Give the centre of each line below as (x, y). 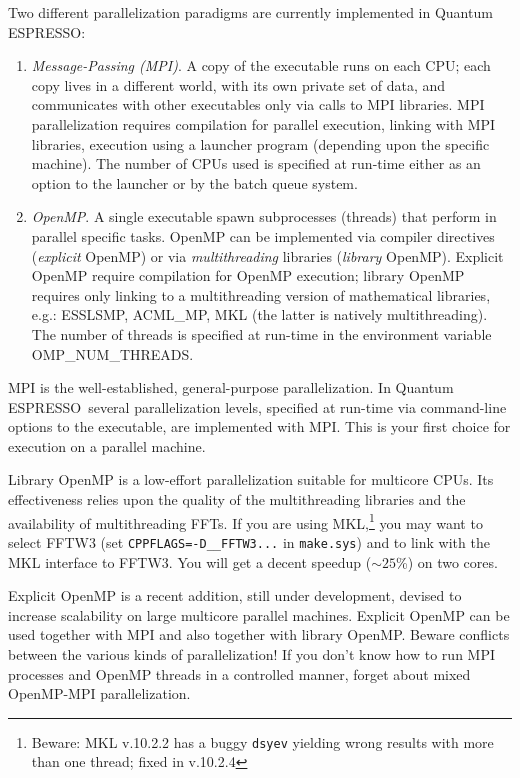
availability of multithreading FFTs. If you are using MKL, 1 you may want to (245, 521)
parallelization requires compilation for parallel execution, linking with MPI (263, 123)
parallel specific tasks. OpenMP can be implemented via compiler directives (263, 235)
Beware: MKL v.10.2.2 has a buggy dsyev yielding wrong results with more (262, 741)
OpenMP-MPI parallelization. (99, 693)
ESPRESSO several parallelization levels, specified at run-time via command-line (257, 406)
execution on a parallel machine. (107, 445)
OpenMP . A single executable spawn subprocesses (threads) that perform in (264, 216)
